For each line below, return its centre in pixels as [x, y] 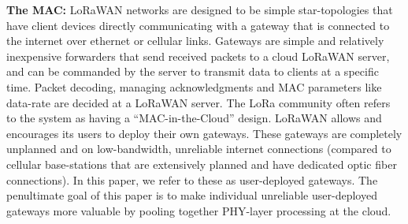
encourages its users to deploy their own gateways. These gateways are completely [204, 133]
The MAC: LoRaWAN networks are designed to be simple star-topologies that [200, 9]
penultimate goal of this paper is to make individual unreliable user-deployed [192, 195]
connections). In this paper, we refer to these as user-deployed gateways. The [192, 179]
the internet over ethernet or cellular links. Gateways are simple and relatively [195, 41]
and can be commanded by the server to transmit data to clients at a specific [193, 71]
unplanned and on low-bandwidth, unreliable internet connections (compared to [199, 149]
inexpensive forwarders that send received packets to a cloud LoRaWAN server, [198, 56]
